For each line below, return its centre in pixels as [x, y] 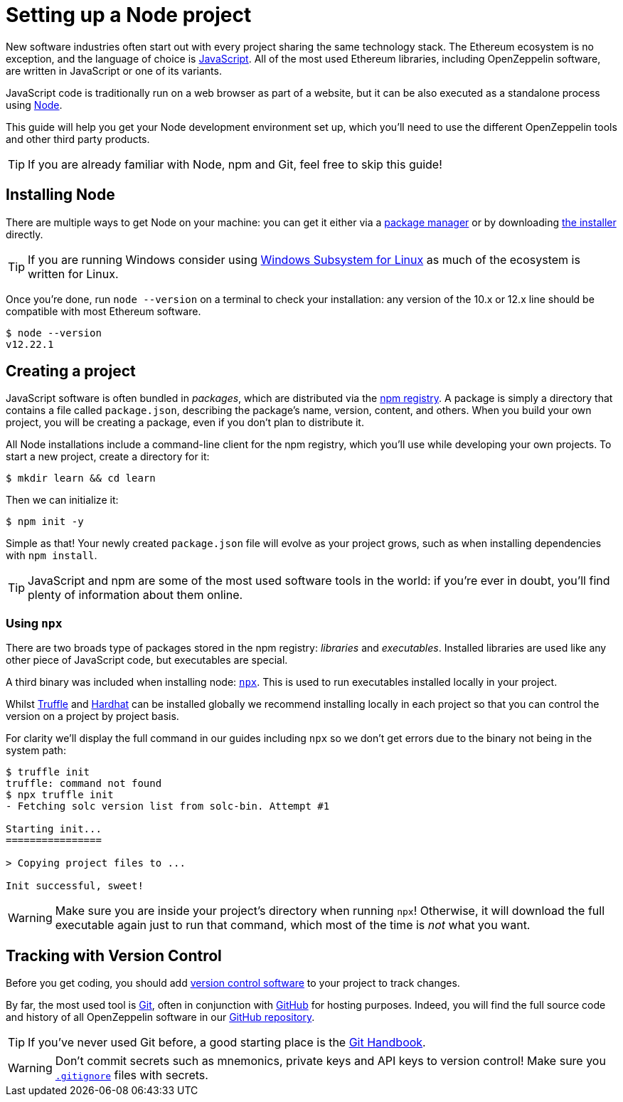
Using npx [34, 623]
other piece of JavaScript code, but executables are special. [147, 660]
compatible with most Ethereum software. [103, 311]
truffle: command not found [84, 784]
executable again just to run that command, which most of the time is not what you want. [293, 925]
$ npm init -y [45, 522]
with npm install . [52, 556]
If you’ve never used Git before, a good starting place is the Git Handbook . [227, 1043]
